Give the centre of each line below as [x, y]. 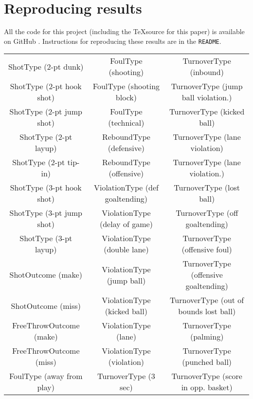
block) [126, 97]
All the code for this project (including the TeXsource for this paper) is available [124, 31]
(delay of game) [126, 224]
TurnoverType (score [207, 376]
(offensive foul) [207, 249]
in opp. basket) [207, 387]
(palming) [207, 337]
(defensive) [126, 148]
